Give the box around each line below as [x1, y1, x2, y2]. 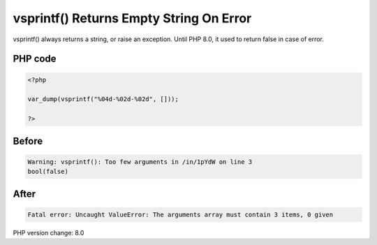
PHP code [13, 53, 57, 65]
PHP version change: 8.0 [13, 228, 84, 237]
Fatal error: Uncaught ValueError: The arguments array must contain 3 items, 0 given [27, 210, 334, 218]
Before [13, 135, 43, 147]
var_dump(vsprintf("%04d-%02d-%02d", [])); [27, 95, 179, 103]
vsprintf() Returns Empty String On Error [13, 10, 252, 26]
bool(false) [27, 168, 69, 176]
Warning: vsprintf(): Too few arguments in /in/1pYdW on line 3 [27, 158, 253, 165]
